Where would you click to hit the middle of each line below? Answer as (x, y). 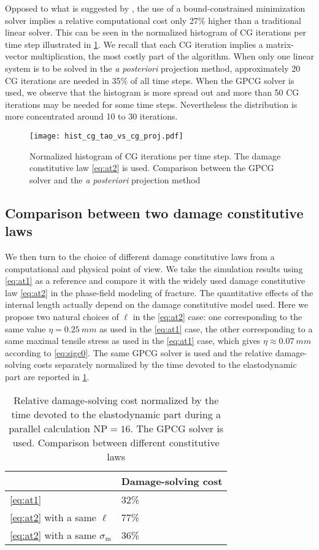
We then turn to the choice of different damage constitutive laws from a (140, 256)
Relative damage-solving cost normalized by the (116, 400)
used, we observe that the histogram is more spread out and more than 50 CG (152, 92)
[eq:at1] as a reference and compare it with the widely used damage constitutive (155, 281)
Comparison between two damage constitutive (154, 212)
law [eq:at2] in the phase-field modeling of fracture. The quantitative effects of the (159, 292)
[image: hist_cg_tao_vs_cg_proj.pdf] (106, 136)
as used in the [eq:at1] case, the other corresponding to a (206, 328)
